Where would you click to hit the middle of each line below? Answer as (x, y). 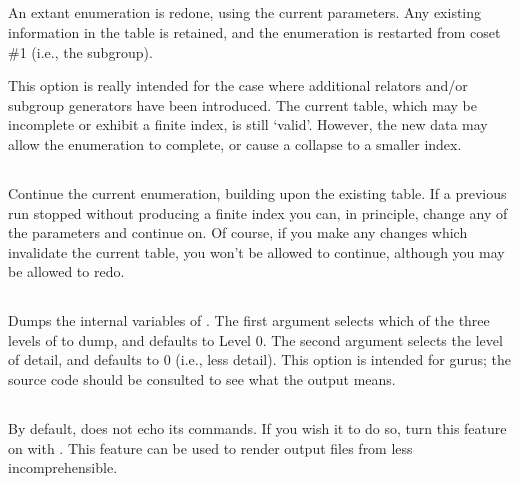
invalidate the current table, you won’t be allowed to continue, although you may (256, 251)
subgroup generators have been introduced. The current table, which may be (243, 104)
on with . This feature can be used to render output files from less (210, 447)
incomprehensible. (63, 467)
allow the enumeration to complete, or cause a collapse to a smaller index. (235, 143)
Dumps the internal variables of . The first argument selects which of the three (249, 320)
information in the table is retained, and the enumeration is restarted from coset (254, 31)
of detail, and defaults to (83, 359)
